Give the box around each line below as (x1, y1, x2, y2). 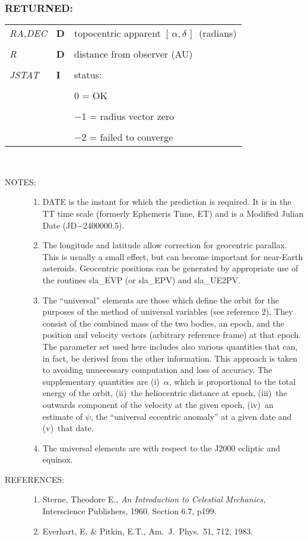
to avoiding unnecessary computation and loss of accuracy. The (42, 363, 272, 376)
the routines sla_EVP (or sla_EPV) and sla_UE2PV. (42, 273, 241, 286)
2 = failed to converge (81, 130, 173, 144)
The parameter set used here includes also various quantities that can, (42, 340, 298, 352)
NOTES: (5, 175, 36, 188)
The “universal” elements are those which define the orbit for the (42, 293, 279, 306)
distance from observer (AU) (74, 47, 193, 61)
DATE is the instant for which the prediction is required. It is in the (42, 195, 291, 208)
